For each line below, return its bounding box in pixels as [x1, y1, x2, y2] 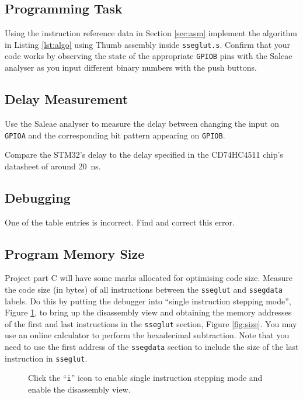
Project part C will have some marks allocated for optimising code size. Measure [5, 272, 293, 284]
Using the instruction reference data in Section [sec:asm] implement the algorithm [5, 27, 297, 39]
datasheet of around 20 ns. [5, 159, 101, 172]
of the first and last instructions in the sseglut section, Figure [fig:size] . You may [5, 317, 297, 329]
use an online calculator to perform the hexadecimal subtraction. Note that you [5, 329, 290, 341]
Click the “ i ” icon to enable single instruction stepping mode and [28, 372, 263, 384]
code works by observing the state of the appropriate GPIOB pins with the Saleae [5, 50, 292, 62]
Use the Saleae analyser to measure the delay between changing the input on [5, 117, 280, 129]
